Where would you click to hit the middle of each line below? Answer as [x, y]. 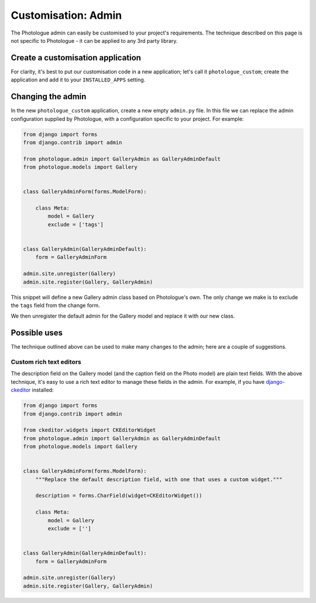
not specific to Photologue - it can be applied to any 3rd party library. [94, 40]
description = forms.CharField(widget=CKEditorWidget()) [119, 496]
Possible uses [37, 333]
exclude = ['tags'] [75, 224]
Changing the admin [49, 97]
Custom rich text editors [46, 362]
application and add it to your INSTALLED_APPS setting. [78, 80]
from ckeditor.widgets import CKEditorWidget [90, 430]
